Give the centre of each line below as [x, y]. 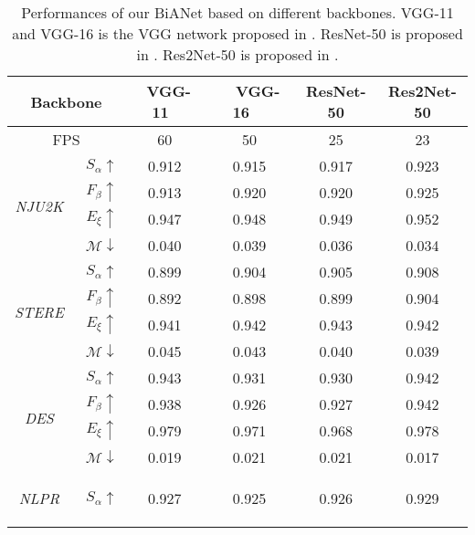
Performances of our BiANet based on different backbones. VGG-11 [237, 12]
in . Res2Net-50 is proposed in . [237, 54]
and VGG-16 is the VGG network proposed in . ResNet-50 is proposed [237, 33]
